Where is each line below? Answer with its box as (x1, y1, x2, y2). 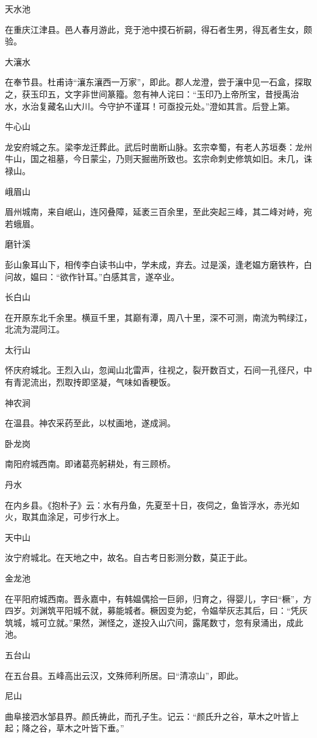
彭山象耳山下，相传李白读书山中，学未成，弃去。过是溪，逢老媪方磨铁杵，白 (5, 258, 312, 270)
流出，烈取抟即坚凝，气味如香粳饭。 (30, 376, 176, 388)
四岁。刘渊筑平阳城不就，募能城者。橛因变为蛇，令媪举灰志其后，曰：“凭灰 (5, 604, 308, 617)
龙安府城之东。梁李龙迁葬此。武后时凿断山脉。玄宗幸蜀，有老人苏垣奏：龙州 (5, 140, 312, 153)
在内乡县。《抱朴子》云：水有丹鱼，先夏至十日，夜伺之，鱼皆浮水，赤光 (5, 498, 291, 511)
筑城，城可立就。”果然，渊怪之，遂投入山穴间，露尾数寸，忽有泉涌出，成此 (5, 616, 304, 628)
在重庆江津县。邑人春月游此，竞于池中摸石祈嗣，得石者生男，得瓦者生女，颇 (5, 23, 312, 35)
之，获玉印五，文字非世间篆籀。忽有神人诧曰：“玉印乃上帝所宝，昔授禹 (5, 87, 291, 100)
